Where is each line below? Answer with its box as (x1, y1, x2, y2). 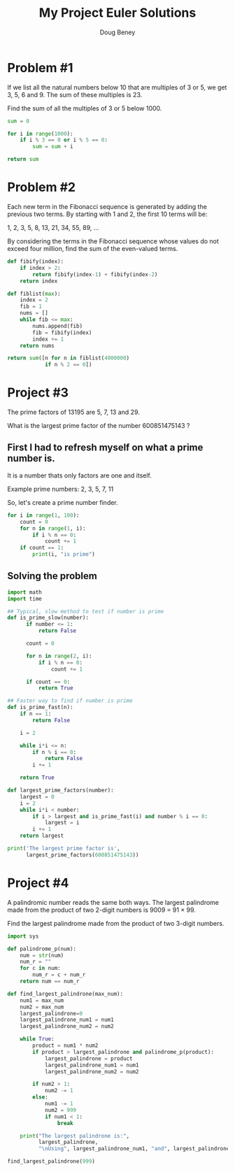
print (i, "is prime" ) (32, 551, 96, 558)
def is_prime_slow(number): (7, 614, 90, 622)
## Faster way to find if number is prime (7, 697, 133, 704)
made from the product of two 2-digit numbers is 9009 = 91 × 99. (7, 906, 196, 914)
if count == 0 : (25, 678, 71, 685)
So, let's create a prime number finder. (7, 498, 119, 506)
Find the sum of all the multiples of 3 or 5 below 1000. (7, 103, 162, 113)
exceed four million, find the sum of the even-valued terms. (7, 245, 178, 252)
